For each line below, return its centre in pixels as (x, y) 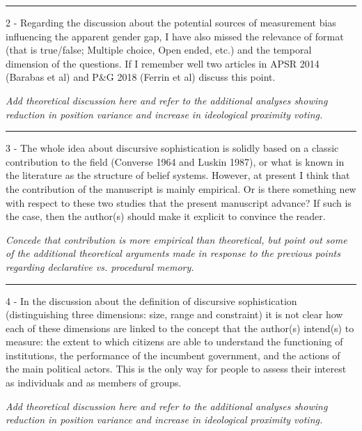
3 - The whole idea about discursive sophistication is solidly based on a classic (172, 148)
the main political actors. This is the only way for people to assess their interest (176, 369)
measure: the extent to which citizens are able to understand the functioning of (174, 342)
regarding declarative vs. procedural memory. (100, 266)
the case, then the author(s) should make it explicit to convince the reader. (166, 216)
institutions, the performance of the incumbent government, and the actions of (173, 355)
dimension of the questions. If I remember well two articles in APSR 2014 (163, 63)
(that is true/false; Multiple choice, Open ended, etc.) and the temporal (159, 50)
